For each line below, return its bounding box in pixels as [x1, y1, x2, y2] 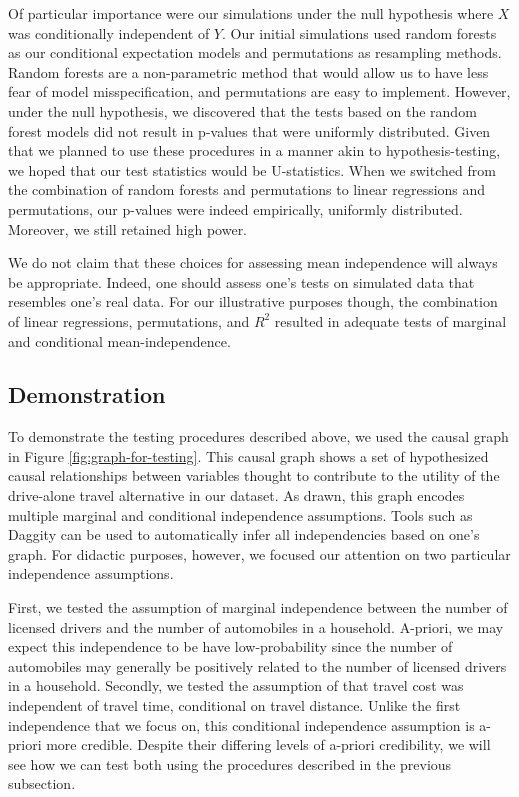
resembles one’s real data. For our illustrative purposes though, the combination [8, 291, 498, 312]
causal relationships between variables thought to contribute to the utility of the [8, 465, 500, 486]
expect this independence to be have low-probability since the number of [8, 636, 453, 657]
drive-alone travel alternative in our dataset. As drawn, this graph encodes [8, 485, 465, 506]
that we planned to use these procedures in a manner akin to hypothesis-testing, [8, 140, 501, 161]
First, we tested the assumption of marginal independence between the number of [8, 597, 508, 618]
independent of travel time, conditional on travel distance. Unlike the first [8, 695, 461, 716]
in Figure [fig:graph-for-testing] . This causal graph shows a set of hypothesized [8, 445, 489, 466]
